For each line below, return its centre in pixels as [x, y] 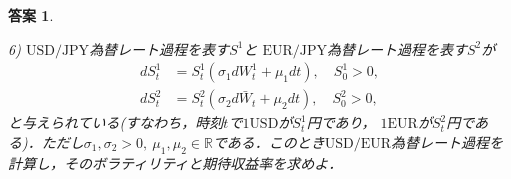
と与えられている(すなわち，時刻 [116, 122]
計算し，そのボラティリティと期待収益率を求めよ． [175, 162]
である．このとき [268, 141]
